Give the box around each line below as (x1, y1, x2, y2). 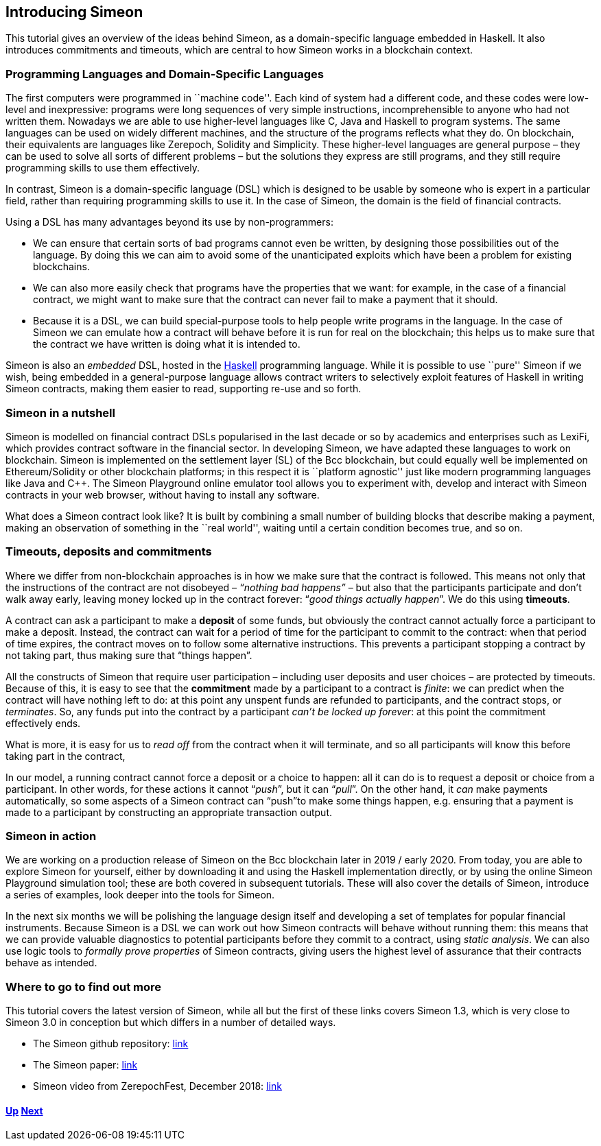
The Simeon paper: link (33, 1059, 138, 1071)
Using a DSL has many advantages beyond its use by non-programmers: (5, 216, 333, 228)
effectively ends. (5, 717, 81, 729)
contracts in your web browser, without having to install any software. (5, 488, 320, 501)
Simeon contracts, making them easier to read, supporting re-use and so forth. (5, 383, 362, 395)
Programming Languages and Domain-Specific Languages (5, 67, 324, 81)
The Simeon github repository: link (33, 1038, 189, 1050)
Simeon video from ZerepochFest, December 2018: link (33, 1080, 282, 1093)
